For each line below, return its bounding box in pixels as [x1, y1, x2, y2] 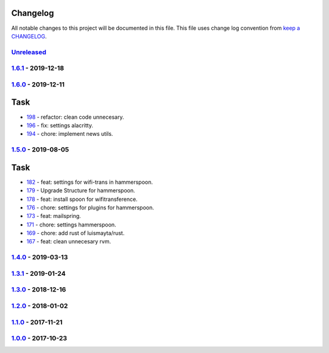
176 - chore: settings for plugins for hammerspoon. [26, 204, 155, 211]
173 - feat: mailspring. [26, 212, 82, 220]
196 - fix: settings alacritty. [26, 122, 94, 129]
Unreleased [11, 47, 47, 56]
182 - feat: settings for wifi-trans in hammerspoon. [26, 178, 154, 186]
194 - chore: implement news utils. [26, 130, 113, 138]
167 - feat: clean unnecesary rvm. [26, 238, 111, 245]
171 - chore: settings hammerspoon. [26, 221, 116, 228]
